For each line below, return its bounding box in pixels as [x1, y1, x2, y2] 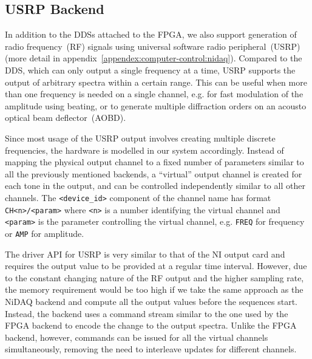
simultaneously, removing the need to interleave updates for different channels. [5, 343, 297, 355]
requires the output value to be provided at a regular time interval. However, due [5, 259, 307, 272]
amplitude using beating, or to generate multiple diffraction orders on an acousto [5, 99, 307, 112]
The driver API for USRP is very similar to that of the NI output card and [5, 247, 285, 260]
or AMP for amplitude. [5, 227, 84, 239]
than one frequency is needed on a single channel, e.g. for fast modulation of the [5, 87, 304, 100]
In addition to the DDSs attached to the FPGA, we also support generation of [5, 28, 297, 41]
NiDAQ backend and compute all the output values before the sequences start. [5, 295, 298, 307]
